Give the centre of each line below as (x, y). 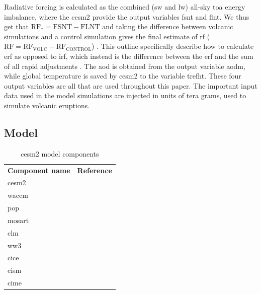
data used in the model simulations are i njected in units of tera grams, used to (125, 95)
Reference (95, 170)
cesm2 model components (60, 153)
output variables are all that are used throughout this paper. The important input (131, 85)
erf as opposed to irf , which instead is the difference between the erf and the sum (129, 56)
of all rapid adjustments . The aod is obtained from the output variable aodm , (125, 66)
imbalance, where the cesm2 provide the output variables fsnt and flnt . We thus (127, 16)
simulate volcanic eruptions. (47, 105)
